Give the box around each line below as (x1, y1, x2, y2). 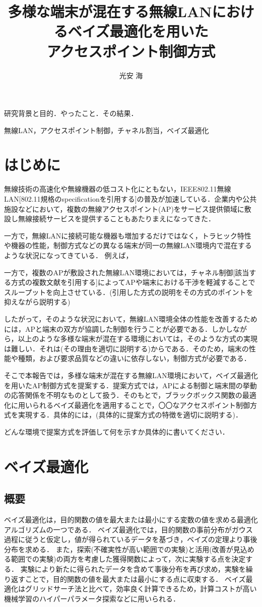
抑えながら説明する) (4, 296, 71, 307)
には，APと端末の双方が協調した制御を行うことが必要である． (4, 323, 212, 334)
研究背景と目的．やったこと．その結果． (4, 108, 138, 118)
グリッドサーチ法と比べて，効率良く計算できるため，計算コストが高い (25, 583, 257, 594)
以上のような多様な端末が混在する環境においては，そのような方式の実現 (18, 333, 257, 344)
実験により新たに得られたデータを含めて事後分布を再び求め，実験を (20, 564, 246, 574)
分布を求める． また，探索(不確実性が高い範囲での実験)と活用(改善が (4, 543, 233, 554)
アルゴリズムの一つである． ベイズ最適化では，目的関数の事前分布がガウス (4, 524, 253, 534)
